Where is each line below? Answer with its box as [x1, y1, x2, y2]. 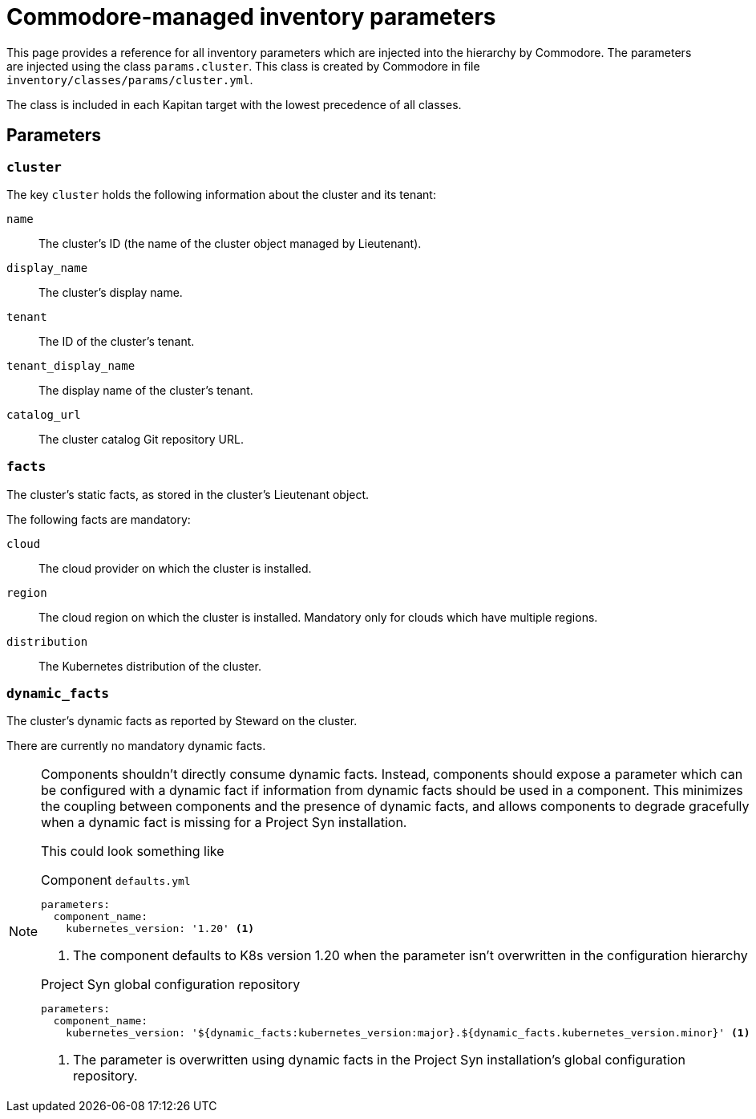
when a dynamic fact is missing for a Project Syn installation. [41, 814, 407, 831]
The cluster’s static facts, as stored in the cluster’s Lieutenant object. [6, 487, 370, 501]
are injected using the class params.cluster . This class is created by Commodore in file [6, 59, 480, 73]
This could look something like [41, 843, 224, 860]
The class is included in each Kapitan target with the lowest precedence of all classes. [6, 97, 462, 111]
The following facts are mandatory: [6, 512, 191, 526]
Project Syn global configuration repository [41, 976, 301, 993]
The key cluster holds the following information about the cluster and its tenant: [6, 187, 436, 201]
